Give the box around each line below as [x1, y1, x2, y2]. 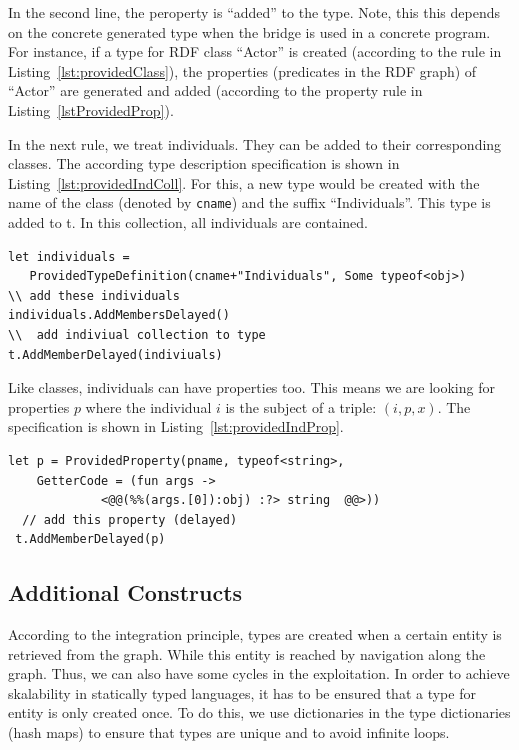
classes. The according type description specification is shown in [8, 153, 400, 174]
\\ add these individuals [8, 288, 180, 303]
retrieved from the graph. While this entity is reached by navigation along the [8, 643, 486, 664]
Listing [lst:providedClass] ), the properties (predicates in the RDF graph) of [8, 60, 477, 81]
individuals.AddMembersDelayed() [8, 308, 230, 323]
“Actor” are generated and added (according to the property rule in [8, 80, 423, 101]
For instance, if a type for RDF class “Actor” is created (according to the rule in [8, 41, 502, 62]
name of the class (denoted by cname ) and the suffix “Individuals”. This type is [8, 192, 491, 213]
